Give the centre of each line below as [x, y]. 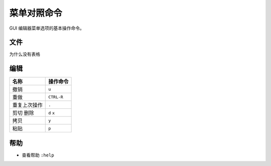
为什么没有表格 [25, 54]
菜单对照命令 [36, 13]
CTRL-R [56, 97]
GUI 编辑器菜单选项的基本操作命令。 [47, 28]
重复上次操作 [27, 105]
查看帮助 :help [38, 155]
